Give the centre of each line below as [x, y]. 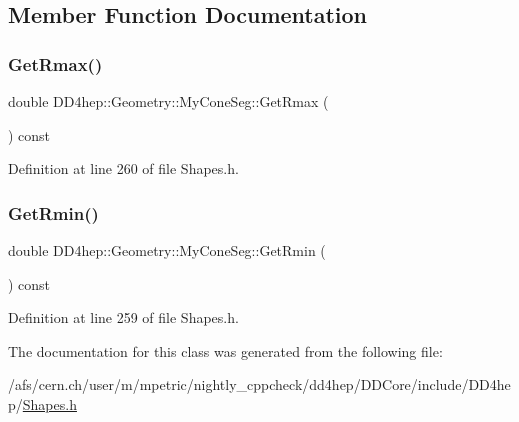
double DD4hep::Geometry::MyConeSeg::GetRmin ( [167, 250]
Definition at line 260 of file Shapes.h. [123, 168]
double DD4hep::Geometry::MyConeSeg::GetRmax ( [168, 101]
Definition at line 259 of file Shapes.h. [123, 317]
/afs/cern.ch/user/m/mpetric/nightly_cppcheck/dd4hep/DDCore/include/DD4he [259, 384]
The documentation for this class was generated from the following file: [225, 350]
